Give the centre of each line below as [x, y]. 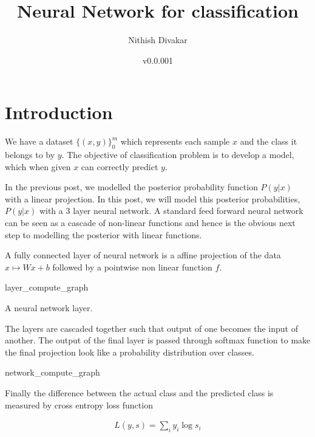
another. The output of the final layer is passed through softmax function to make [158, 340]
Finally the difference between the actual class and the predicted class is [139, 392]
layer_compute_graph [47, 287]
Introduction [59, 112]
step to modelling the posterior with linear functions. [103, 234]
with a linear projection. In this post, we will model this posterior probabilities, [153, 198]
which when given [38, 166]
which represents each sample [175, 141]
